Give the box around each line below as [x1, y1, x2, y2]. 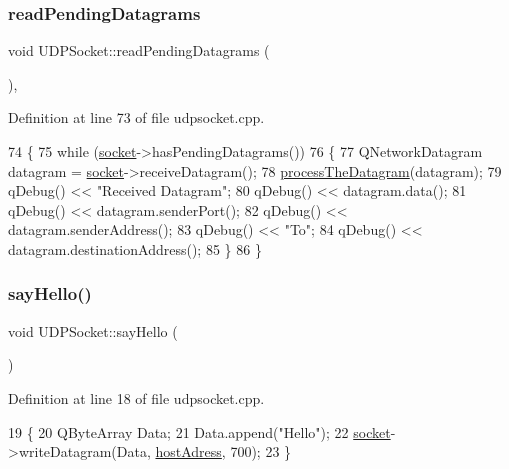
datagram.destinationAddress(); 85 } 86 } [8, 238, 262, 259]
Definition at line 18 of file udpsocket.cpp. [8, 387, 265, 408]
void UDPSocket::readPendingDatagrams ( [8, 40, 270, 61]
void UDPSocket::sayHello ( [8, 320, 178, 341]
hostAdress [155, 441, 222, 462]
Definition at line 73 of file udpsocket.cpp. [8, 107, 265, 128]
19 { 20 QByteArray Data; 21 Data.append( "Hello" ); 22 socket [8, 421, 391, 442]
